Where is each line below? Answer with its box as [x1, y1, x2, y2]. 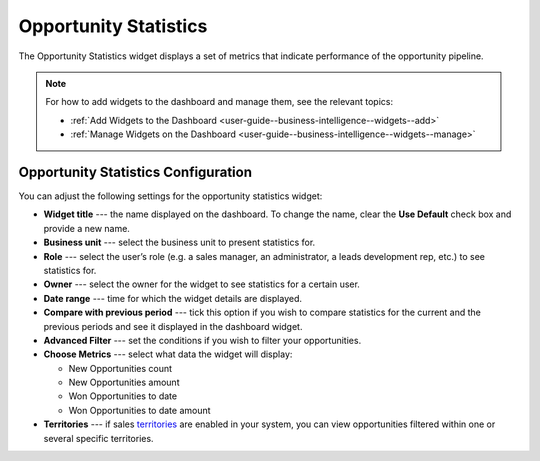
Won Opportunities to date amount [68, 404, 211, 416]
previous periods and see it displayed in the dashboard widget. [43, 320, 303, 332]
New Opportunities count [68, 362, 173, 374]
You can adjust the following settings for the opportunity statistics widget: [18, 190, 323, 202]
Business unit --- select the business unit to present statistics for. [43, 236, 316, 249]
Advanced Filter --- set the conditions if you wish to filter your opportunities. [43, 334, 362, 346]
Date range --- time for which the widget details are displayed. [43, 292, 303, 304]
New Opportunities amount [68, 376, 180, 389]
